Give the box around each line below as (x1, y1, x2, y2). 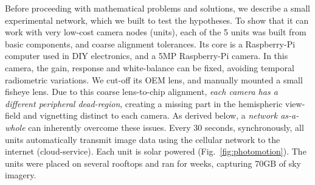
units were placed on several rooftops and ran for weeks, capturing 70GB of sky (5, 156, 302, 169)
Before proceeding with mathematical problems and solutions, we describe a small (5, 2, 310, 14)
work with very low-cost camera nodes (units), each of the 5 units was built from (5, 26, 306, 38)
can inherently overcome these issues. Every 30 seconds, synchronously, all (28, 120, 304, 133)
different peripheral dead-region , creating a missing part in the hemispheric (5, 97, 283, 110)
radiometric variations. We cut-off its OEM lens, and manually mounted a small (5, 73, 303, 86)
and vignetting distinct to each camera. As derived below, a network (23, 109, 278, 122)
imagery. (5, 169, 36, 181)
